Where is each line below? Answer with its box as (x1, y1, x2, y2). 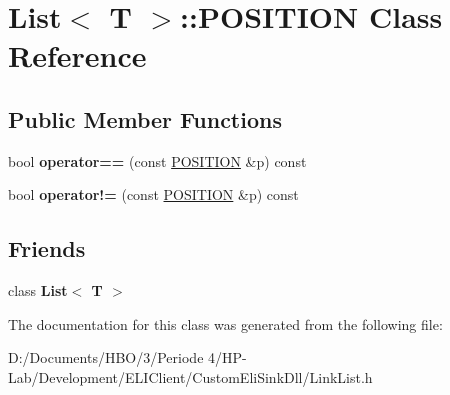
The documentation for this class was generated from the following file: (8, 313, 443, 334)
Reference (8, 35, 147, 76)
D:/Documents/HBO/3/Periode (8, 347, 204, 368)
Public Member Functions (8, 103, 282, 134)
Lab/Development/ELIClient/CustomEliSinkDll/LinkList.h (8, 366, 373, 387)
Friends (8, 233, 86, 264)
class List (8, 280, 68, 301)
